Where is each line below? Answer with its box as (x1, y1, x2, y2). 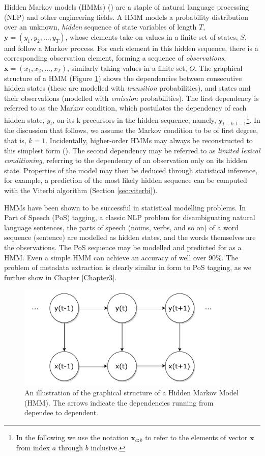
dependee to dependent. (24, 407, 99, 418)
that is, (4, 135, 26, 145)
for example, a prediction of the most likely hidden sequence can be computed (4, 175, 247, 185)
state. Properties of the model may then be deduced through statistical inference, (4, 165, 258, 175)
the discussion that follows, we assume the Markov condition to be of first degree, (4, 125, 258, 136)
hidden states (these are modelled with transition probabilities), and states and (4, 83, 251, 93)
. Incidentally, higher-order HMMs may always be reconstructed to (45, 135, 253, 145)
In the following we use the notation (16, 432, 129, 442)
